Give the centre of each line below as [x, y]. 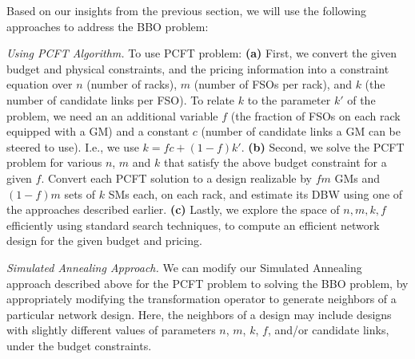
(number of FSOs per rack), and [273, 84]
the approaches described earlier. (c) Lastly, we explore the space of [173, 209]
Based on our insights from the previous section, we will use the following [186, 10]
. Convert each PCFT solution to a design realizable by [176, 178]
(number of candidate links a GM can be [301, 131]
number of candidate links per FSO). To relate [121, 99]
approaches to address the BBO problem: [108, 26]
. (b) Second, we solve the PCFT [323, 146]
